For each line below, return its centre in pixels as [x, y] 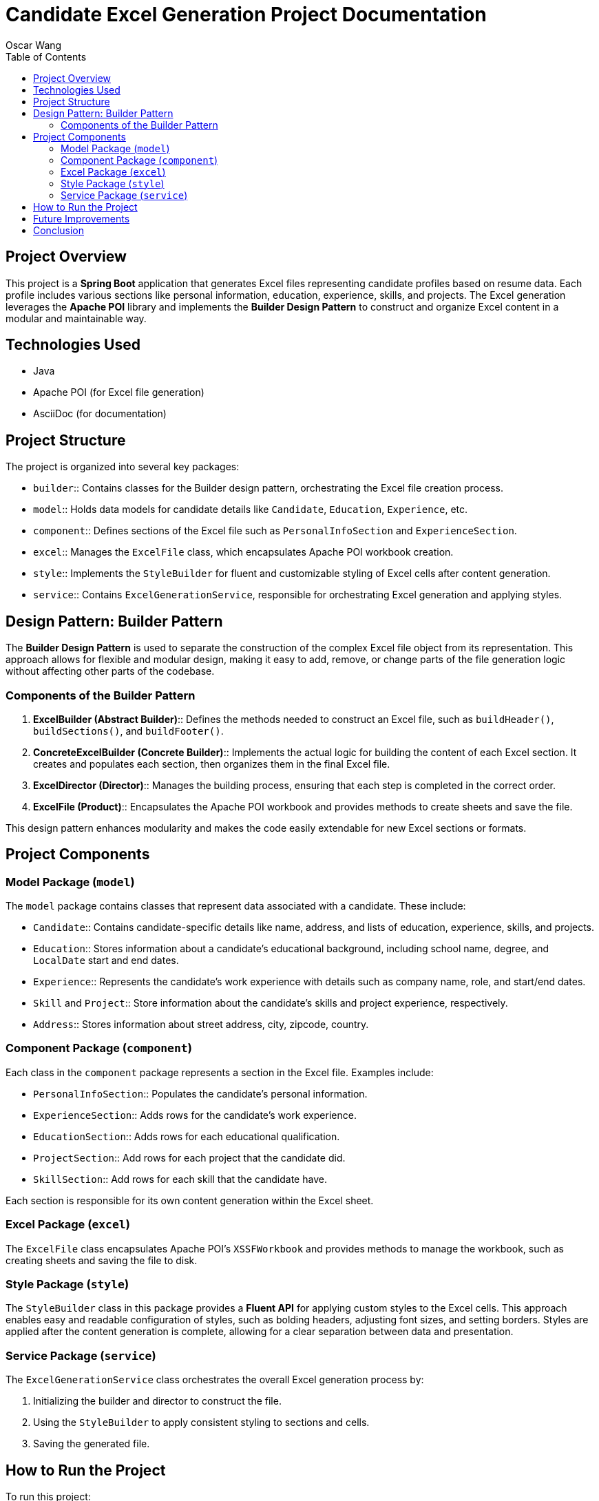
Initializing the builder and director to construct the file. [157, 1401]
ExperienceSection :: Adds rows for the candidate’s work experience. [195, 1115]
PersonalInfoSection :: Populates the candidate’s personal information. [200, 1093]
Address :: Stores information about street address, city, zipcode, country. [201, 1025]
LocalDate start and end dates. [106, 961]
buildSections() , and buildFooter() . [128, 731]
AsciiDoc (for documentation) [100, 414]
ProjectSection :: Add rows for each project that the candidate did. [189, 1157]
